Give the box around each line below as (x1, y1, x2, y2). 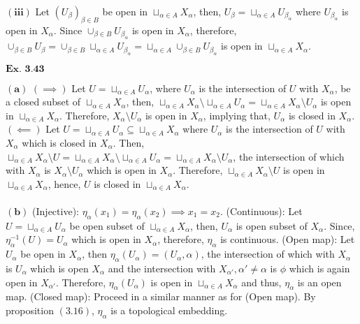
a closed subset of (6, 94, 81, 109)
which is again (289, 260, 350, 275)
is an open (297, 274, 342, 289)
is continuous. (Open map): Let (220, 232, 355, 246)
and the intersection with (108, 260, 216, 275)
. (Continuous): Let (219, 203, 303, 218)
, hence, (48, 176, 81, 191)
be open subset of (69, 218, 145, 233)
